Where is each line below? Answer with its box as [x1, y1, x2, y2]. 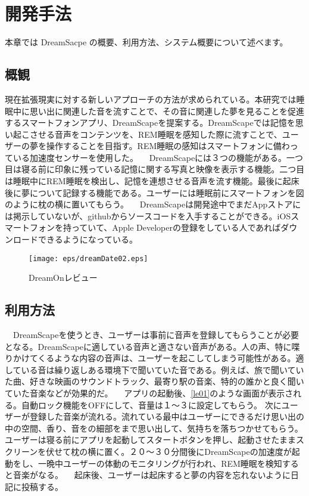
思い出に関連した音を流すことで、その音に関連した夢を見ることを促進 [29, 104, 305, 117]
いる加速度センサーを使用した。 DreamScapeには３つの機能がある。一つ [13, 151, 304, 163]
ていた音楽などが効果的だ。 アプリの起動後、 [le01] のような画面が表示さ [5, 387, 294, 399]
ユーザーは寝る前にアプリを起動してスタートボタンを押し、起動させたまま [5, 433, 296, 446]
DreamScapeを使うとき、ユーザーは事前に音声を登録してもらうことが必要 [13, 328, 299, 341]
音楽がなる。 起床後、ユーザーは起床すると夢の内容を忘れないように [13, 469, 291, 481]
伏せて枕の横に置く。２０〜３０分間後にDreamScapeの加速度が [46, 445, 292, 458]
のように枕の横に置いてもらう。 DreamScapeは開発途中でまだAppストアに [5, 198, 301, 210]
